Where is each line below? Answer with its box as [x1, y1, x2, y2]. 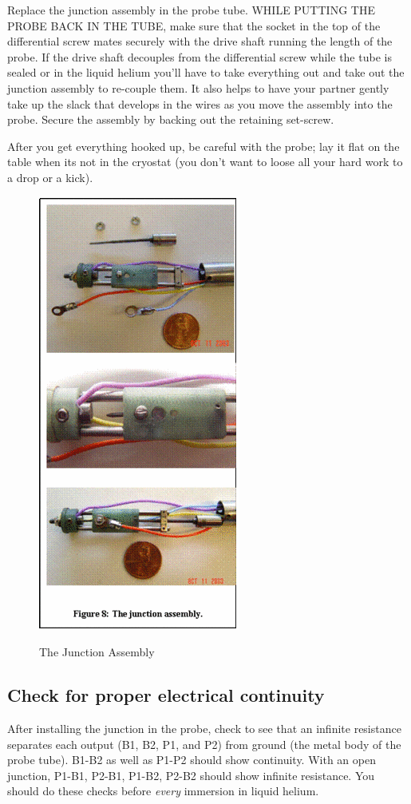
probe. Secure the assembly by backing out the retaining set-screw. [7, 111, 334, 128]
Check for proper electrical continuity [7, 683, 325, 707]
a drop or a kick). [7, 168, 93, 185]
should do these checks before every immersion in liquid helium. [7, 782, 319, 799]
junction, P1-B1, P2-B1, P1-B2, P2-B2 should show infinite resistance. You [7, 766, 375, 783]
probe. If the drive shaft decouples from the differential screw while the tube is [7, 48, 392, 65]
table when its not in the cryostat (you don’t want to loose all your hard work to [7, 153, 403, 170]
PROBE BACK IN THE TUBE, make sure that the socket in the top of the [7, 17, 381, 34]
